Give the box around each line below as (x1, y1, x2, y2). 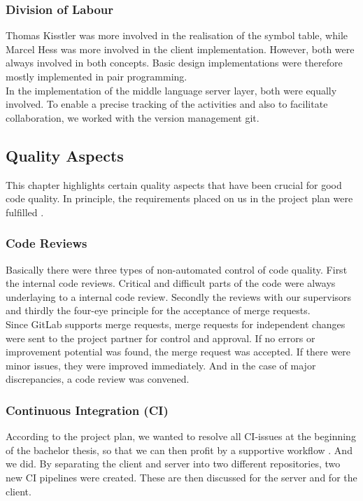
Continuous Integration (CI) (6, 401, 169, 418)
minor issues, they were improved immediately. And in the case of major (6, 358, 316, 372)
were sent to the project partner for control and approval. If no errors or (6, 330, 315, 345)
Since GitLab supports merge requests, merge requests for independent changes (6, 316, 346, 331)
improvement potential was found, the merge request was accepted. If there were (6, 344, 351, 359)
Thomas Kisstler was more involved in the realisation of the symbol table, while (6, 28, 348, 43)
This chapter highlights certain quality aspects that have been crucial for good (6, 177, 342, 192)
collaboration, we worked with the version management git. (6, 110, 259, 125)
